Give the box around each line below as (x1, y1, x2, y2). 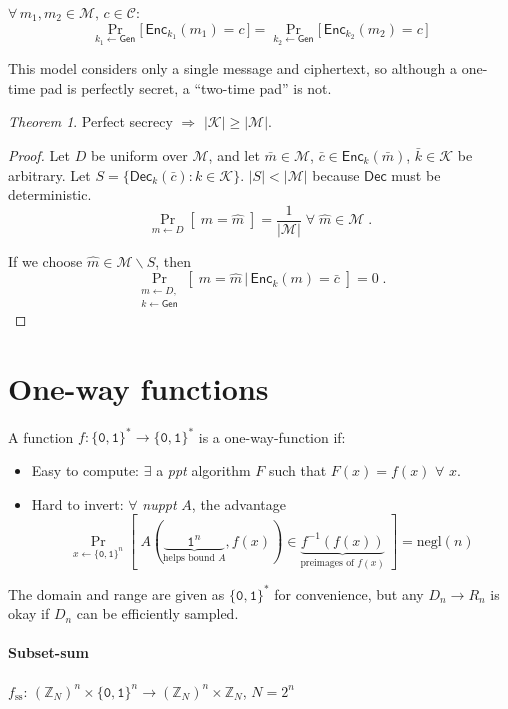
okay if (8, 603, 50, 624)
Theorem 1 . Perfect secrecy (8, 111, 173, 132)
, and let (208, 145, 260, 165)
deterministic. (8, 184, 92, 205)
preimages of (300, 558, 355, 569)
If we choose (8, 250, 83, 271)
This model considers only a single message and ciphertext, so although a (8, 58, 457, 79)
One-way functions (8, 367, 269, 408)
